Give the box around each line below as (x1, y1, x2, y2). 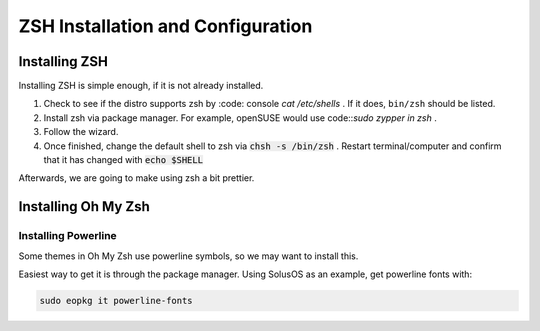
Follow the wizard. (43, 126, 119, 138)
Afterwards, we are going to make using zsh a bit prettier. (18, 172, 255, 184)
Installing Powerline (18, 229, 117, 243)
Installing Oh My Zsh (18, 198, 150, 215)
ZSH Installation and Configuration (18, 15, 313, 37)
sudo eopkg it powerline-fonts (39, 295, 194, 306)
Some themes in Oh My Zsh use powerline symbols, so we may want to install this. (18, 250, 359, 262)
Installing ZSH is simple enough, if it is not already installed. (18, 80, 264, 92)
